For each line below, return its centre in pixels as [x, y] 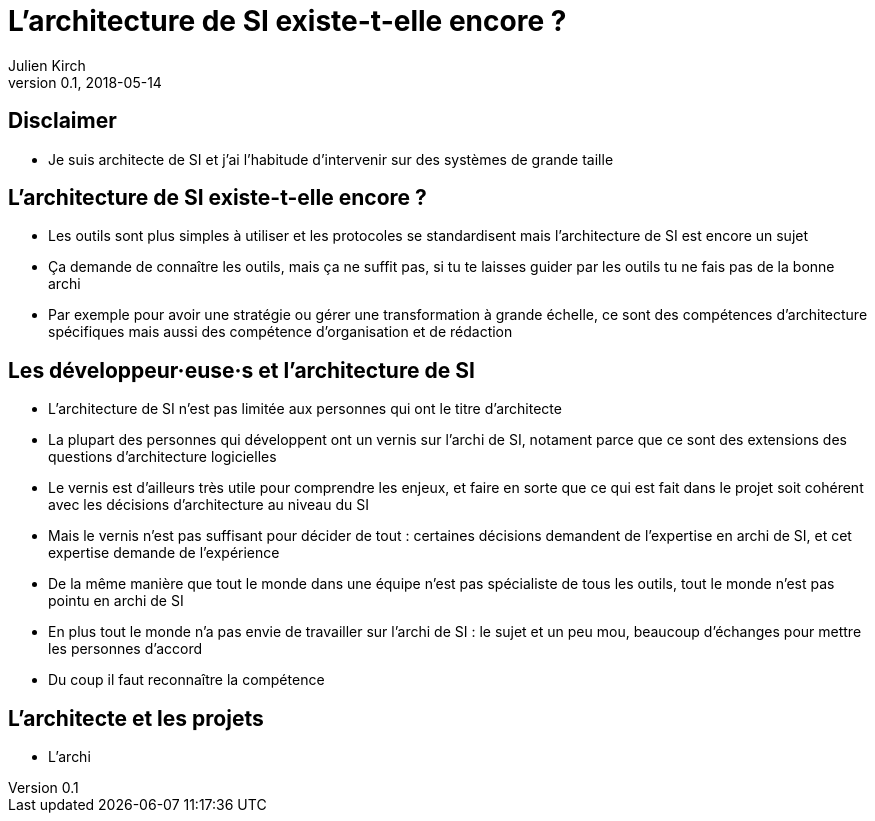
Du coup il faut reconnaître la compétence [186, 680]
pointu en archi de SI [116, 601]
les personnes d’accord [125, 649]
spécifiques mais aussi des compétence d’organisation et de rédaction [280, 332]
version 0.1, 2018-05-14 [85, 82]
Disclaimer [62, 121]
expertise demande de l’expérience [164, 553]
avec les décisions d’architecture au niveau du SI [208, 505]
